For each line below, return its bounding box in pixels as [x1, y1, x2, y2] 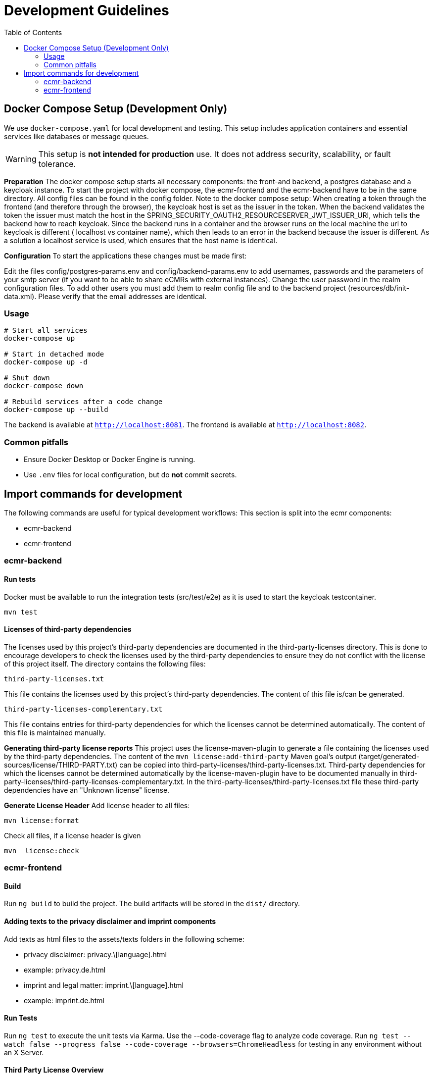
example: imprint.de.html [24, 996, 104, 1005]
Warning [5, 154, 37, 164]
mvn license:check [4, 846, 79, 855]
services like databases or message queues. [4, 132, 149, 141]
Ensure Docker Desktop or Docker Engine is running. [24, 455, 195, 464]
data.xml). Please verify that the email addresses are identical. [4, 292, 207, 301]
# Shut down [4, 374, 50, 382]
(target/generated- [358, 752, 420, 761]
